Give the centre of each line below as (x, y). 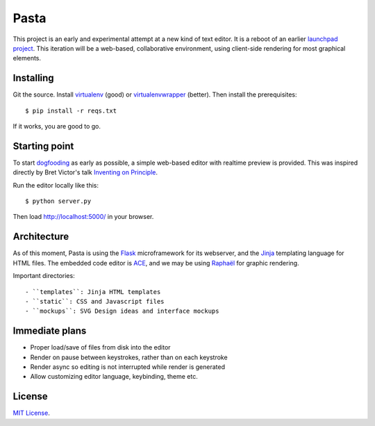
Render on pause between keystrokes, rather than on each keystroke (129, 357)
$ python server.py (58, 201)
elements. (27, 58)
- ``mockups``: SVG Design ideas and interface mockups (122, 311)
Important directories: (44, 276)
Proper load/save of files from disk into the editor (100, 347)
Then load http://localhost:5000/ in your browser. (83, 217)
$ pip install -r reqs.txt (71, 110)
